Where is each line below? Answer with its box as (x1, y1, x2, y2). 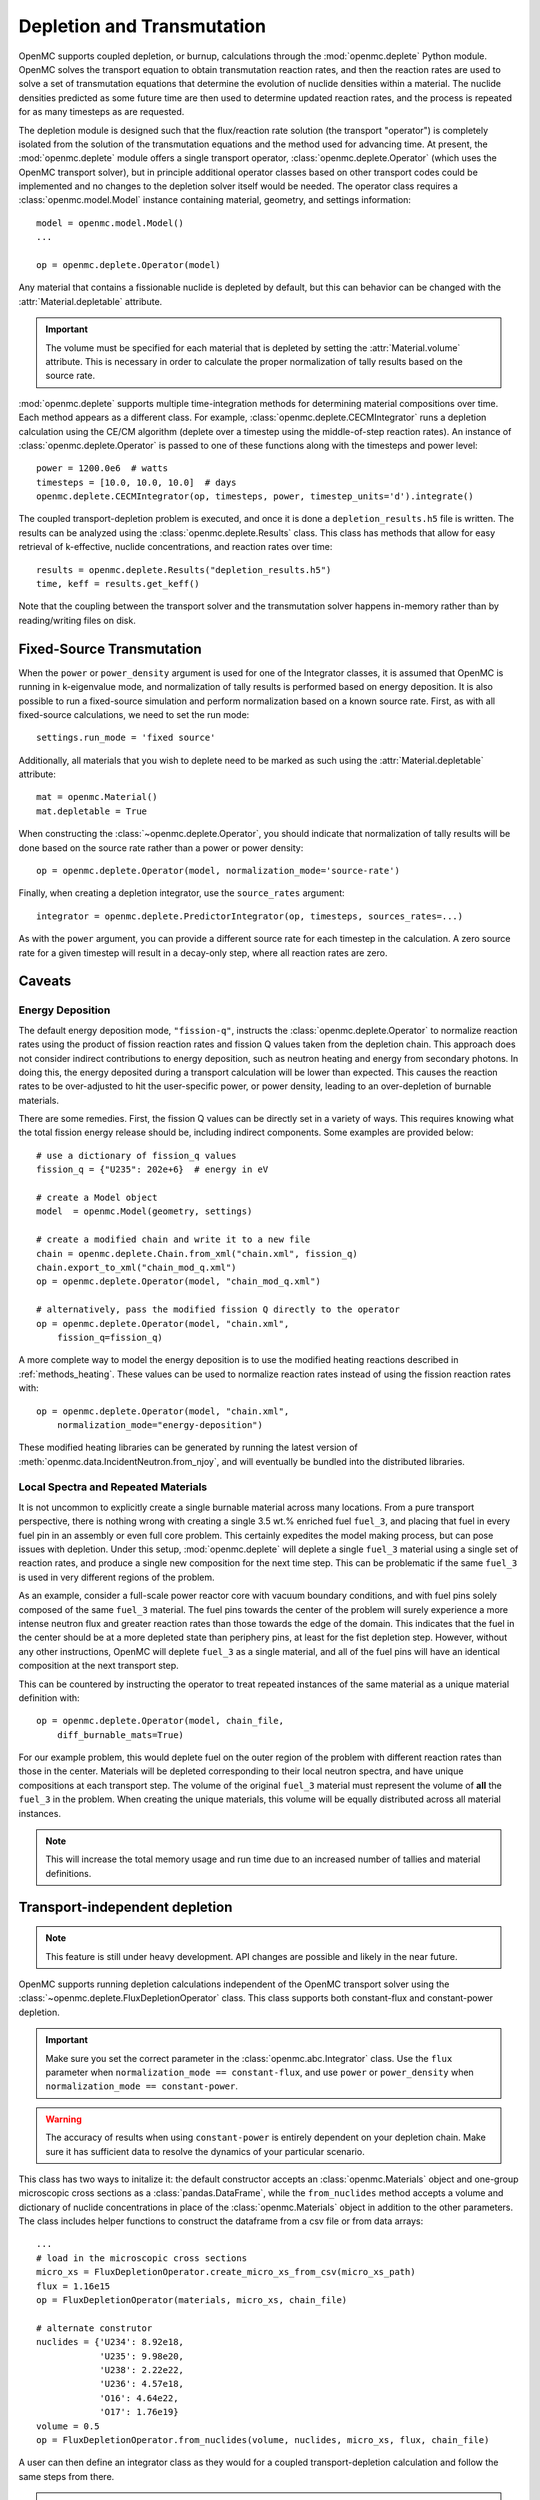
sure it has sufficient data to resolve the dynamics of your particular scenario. (45, 2145, 365, 2157)
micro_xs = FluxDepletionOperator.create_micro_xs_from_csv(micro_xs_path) (36, 2266, 416, 2278)
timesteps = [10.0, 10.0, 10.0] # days (36, 476, 237, 488)
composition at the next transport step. (18, 1660, 179, 1672)
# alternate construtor (36, 2322, 153, 2334)
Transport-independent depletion (18, 1898, 233, 1915)
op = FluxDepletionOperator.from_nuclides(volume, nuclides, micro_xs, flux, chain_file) (36, 2434, 490, 2445)
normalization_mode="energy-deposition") (56, 1419, 264, 1430)
